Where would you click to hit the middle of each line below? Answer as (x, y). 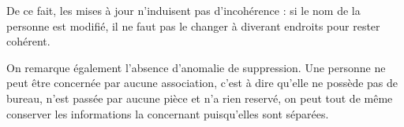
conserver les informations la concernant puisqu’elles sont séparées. (168, 113)
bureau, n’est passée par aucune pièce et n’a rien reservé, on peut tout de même (200, 98)
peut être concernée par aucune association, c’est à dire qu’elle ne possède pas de (202, 83)
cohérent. (28, 41)
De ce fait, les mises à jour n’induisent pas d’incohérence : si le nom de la (183, 10)
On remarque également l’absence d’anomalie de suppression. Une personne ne (196, 67)
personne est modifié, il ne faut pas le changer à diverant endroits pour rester (193, 25)
